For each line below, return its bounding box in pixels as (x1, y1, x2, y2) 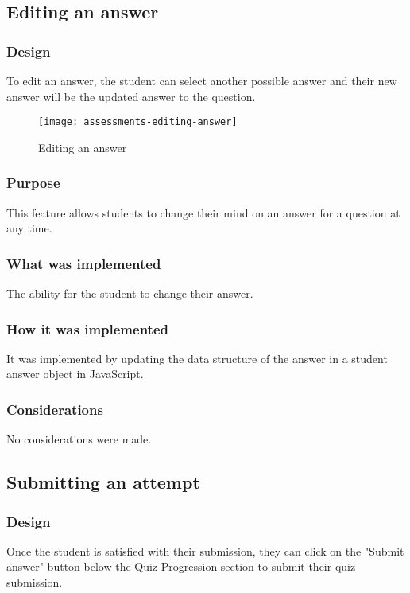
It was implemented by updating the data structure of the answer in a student (6, 349, 388, 366)
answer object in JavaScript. (6, 365, 144, 382)
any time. (6, 220, 52, 236)
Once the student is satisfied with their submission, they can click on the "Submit (6, 542, 404, 559)
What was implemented (6, 253, 161, 273)
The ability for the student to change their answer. (6, 285, 253, 302)
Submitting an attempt (6, 470, 200, 494)
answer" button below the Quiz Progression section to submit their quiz (6, 558, 356, 575)
